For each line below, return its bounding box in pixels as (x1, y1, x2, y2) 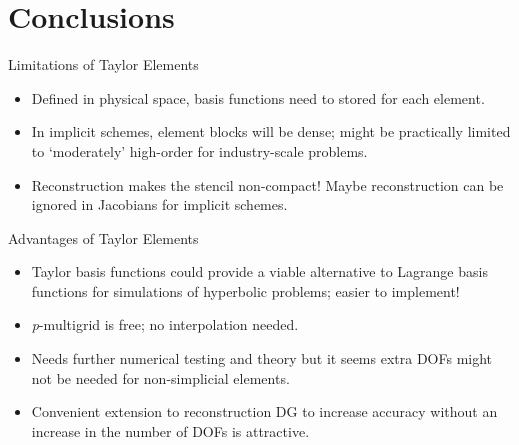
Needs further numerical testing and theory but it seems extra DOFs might (31, 348, 493, 369)
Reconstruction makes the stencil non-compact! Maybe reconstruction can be (31, 174, 504, 195)
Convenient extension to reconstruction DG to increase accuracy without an (31, 401, 498, 422)
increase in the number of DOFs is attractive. (31, 420, 310, 441)
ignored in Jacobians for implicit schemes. (31, 194, 288, 215)
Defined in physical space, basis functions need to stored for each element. (31, 87, 485, 108)
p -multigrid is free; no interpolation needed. (31, 314, 299, 335)
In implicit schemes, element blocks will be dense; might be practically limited (31, 121, 511, 142)
